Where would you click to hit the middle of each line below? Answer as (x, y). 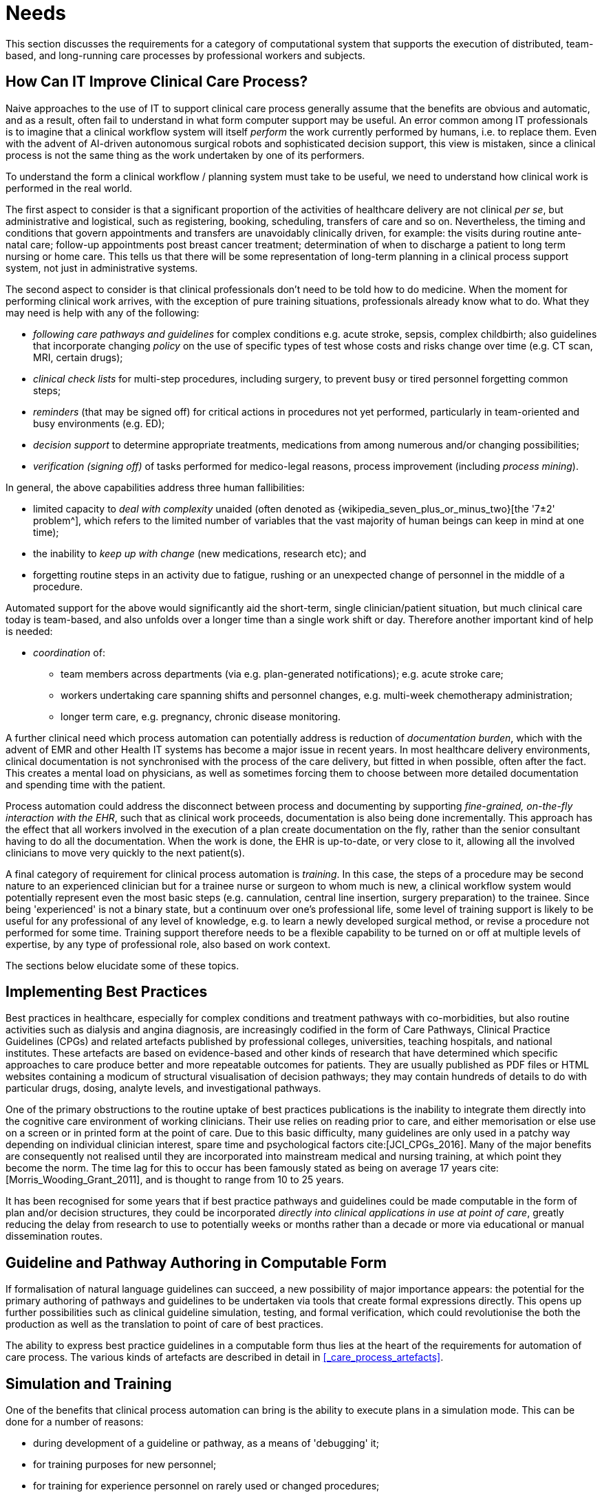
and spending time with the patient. (86, 784)
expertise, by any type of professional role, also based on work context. (168, 944)
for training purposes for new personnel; (125, 1465)
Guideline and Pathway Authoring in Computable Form (196, 1262)
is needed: (29, 631)
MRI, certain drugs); (78, 357)
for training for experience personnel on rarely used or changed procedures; (206, 1486)
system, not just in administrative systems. (102, 268)
